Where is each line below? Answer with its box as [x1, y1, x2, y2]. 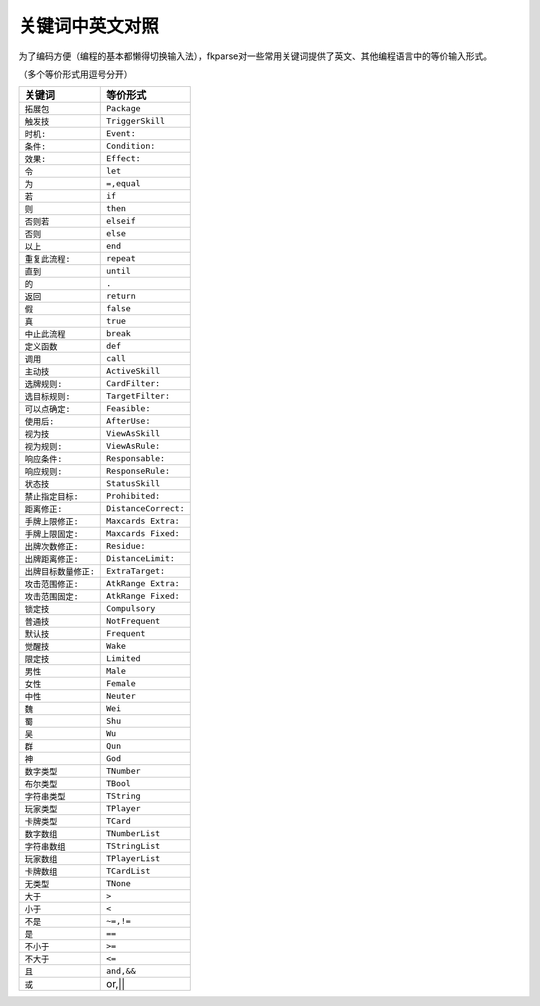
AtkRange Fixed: [106, 591, 180, 602]
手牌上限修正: [24, 516, 79, 527]
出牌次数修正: [24, 541, 79, 552]
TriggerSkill [106, 116, 165, 127]
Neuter [106, 691, 136, 702]
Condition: [106, 141, 156, 152]
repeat [106, 253, 136, 264]
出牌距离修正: [24, 554, 79, 565]
